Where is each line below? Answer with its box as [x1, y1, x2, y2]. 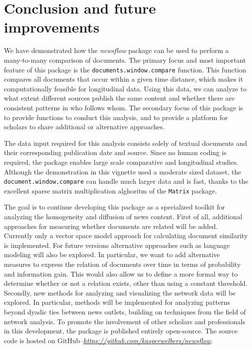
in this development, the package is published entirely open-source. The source [4, 326, 238, 336]
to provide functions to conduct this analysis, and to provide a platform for [4, 112, 228, 122]
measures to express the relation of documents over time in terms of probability [4, 259, 241, 269]
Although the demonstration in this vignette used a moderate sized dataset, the [4, 166, 241, 176]
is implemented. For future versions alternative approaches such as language [4, 240, 230, 250]
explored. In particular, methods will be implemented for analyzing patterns [4, 297, 230, 307]
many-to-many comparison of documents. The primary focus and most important [4, 54, 246, 65]
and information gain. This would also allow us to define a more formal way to [4, 268, 238, 279]
